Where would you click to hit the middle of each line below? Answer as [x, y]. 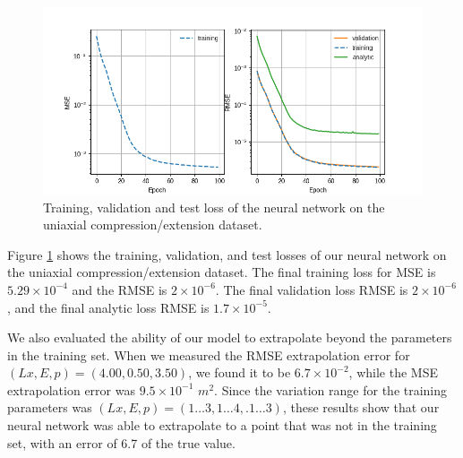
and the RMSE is [120, 289]
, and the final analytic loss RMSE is [108, 307]
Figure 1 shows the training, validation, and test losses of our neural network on [227, 254]
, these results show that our [361, 407]
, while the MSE [393, 372]
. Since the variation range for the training [331, 389]
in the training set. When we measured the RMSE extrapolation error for [209, 354]
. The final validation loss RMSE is [312, 289]
